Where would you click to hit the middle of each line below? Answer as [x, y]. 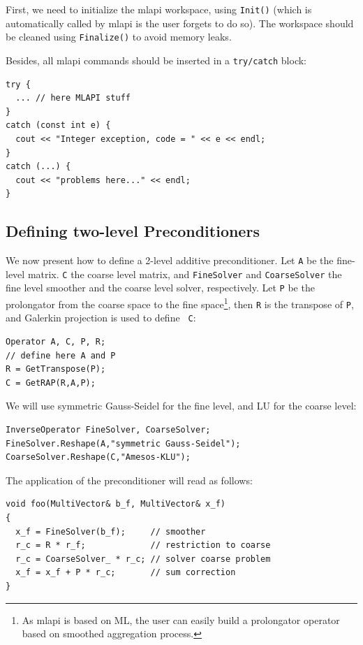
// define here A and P [61, 355]
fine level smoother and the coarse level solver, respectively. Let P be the [160, 288]
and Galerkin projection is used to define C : [101, 318]
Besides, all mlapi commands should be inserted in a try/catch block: [156, 60]
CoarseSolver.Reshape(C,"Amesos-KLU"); [98, 457]
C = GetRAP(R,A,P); [51, 383]
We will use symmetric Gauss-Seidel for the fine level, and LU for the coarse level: [181, 406]
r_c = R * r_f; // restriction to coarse [143, 545]
